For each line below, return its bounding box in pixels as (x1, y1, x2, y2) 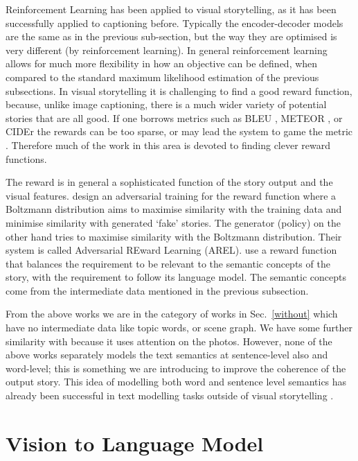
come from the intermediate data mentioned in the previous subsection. (6, 283, 309, 297)
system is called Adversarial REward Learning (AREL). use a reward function (6, 243, 337, 257)
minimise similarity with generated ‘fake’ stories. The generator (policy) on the (6, 215, 341, 229)
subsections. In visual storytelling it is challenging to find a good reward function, (6, 83, 352, 98)
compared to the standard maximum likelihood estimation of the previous (6, 69, 319, 84)
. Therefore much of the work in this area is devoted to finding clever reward (6, 137, 331, 152)
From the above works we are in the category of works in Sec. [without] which (6, 306, 338, 321)
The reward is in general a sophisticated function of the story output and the (6, 175, 333, 189)
